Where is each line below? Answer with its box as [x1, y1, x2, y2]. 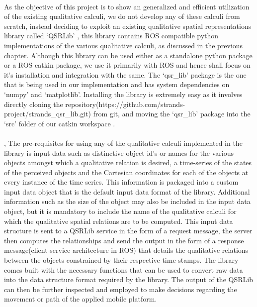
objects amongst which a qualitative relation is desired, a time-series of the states [4, 157, 252, 168]
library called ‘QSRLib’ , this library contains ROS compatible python [4, 30, 219, 41]
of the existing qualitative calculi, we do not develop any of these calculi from [4, 11, 240, 21]
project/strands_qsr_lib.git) [4, 108, 91, 119]
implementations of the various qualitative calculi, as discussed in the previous [4, 40, 243, 50]
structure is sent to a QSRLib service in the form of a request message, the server [4, 225, 253, 236]
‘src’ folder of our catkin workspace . [4, 118, 115, 128]
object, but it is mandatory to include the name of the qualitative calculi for [4, 206, 237, 216]
